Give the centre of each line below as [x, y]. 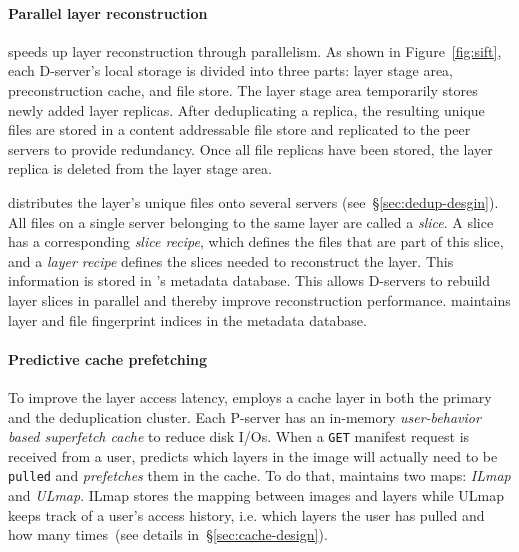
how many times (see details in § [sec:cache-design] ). [168, 534]
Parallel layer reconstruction [108, 12]
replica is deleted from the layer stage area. [140, 168]
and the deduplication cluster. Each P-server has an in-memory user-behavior [244, 416]
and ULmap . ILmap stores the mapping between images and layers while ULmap [256, 495]
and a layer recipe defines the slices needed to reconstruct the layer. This [231, 260]
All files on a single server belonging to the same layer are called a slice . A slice [251, 221]
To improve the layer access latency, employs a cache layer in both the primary [250, 396]
